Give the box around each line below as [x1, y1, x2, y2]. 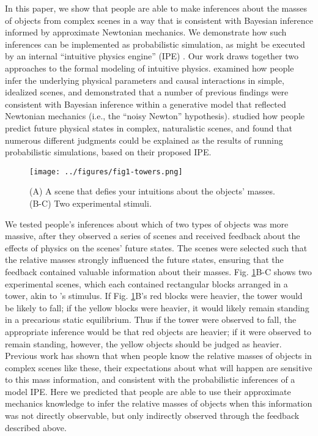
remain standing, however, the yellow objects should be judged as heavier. [5, 337, 282, 350]
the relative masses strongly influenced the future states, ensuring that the [5, 253, 284, 266]
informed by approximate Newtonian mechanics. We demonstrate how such [5, 26, 287, 39]
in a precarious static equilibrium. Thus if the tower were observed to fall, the [5, 313, 297, 326]
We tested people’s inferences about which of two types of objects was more [5, 217, 289, 230]
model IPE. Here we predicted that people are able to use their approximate [5, 385, 291, 397]
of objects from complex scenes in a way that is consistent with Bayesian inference [5, 13, 313, 26]
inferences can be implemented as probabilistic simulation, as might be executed [5, 37, 305, 50]
